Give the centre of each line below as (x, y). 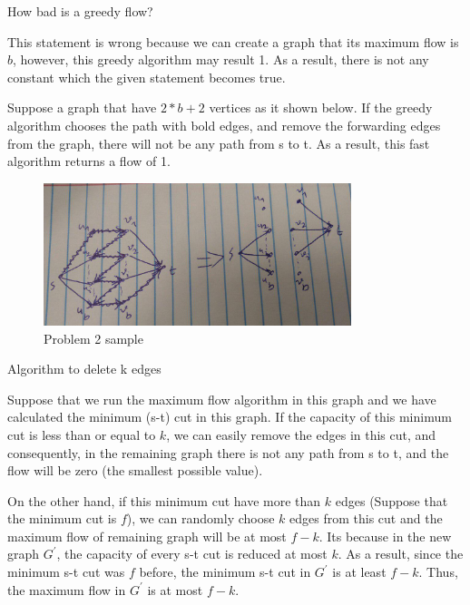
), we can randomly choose (201, 518)
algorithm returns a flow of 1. (89, 161)
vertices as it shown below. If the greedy (321, 107)
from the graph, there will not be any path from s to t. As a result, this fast (219, 143)
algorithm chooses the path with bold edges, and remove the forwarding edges (224, 125)
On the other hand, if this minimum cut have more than (164, 500)
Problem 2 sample (93, 338)
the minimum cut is (62, 518)
